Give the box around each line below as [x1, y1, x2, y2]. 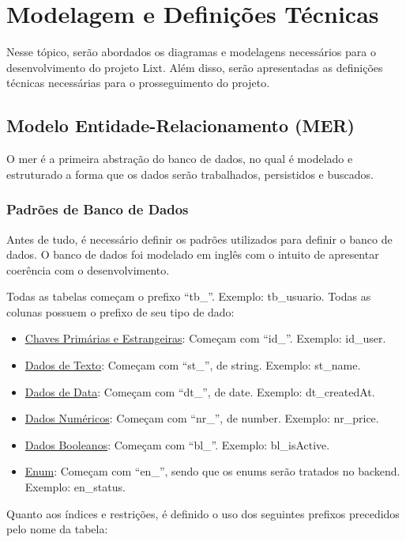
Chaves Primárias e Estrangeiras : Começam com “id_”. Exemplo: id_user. [24, 330, 386, 347]
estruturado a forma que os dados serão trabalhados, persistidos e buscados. [6, 165, 374, 182]
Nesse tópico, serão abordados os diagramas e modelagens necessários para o [6, 44, 376, 60]
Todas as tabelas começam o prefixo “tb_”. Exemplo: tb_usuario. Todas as [6, 288, 371, 305]
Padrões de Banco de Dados [6, 199, 189, 219]
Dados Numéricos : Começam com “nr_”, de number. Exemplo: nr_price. [24, 410, 379, 426]
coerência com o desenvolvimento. [6, 261, 170, 278]
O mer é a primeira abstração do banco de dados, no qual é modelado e [6, 150, 353, 167]
